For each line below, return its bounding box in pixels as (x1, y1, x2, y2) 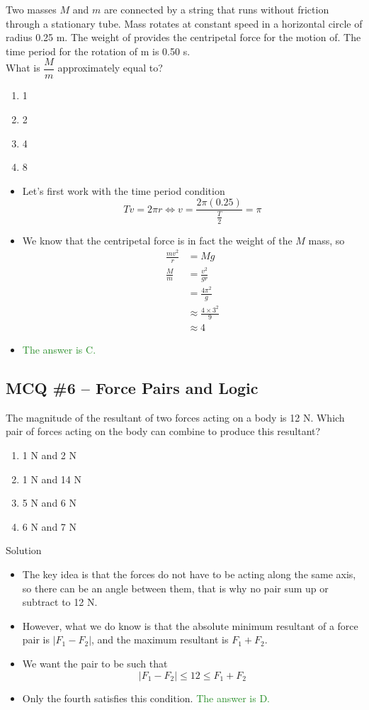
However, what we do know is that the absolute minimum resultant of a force (22, 618, 358, 633)
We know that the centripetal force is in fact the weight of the (22, 232, 293, 247)
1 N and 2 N (22, 447, 77, 462)
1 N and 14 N (22, 471, 82, 486)
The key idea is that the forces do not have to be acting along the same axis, (22, 566, 356, 581)
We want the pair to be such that (22, 655, 168, 670)
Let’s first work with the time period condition (22, 183, 225, 198)
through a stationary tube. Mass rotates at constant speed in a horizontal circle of (6, 16, 363, 30)
